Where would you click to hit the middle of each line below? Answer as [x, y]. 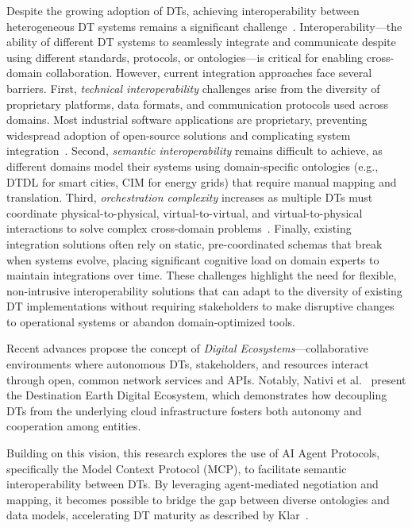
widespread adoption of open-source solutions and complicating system [179, 135]
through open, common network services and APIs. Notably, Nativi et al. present [206, 379]
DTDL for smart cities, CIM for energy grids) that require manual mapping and [202, 181]
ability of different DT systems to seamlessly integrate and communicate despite [201, 42]
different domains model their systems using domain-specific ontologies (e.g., [193, 166]
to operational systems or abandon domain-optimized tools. [151, 321]
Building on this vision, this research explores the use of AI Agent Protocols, [193, 453]
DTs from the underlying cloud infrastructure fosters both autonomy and [184, 410]
